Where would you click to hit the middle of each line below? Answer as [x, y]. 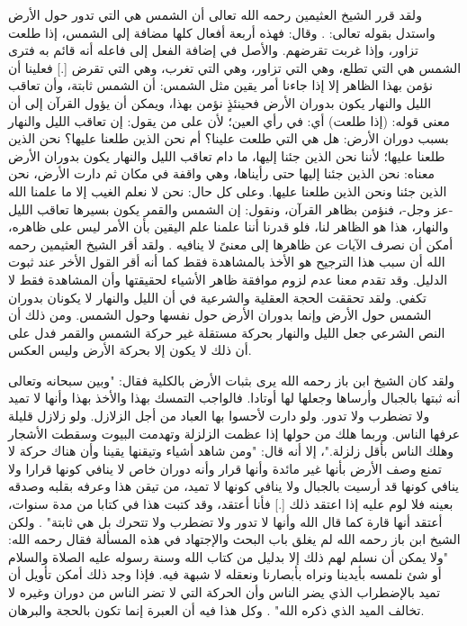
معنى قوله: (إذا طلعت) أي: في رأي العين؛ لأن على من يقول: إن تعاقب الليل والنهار [229, 120]
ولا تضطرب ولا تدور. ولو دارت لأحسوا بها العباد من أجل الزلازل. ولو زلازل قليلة [219, 416]
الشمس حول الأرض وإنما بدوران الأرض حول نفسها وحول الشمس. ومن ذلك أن [220, 315]
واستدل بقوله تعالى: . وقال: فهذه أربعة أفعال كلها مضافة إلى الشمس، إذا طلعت [222, 32]
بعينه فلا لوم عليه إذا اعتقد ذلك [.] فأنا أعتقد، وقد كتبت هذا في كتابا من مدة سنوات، [231, 504]
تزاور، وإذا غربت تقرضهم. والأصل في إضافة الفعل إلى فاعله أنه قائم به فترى [213, 50]
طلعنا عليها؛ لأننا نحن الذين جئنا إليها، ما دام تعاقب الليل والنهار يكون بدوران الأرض [227, 155]
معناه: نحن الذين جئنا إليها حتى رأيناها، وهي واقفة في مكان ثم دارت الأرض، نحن [221, 173]
